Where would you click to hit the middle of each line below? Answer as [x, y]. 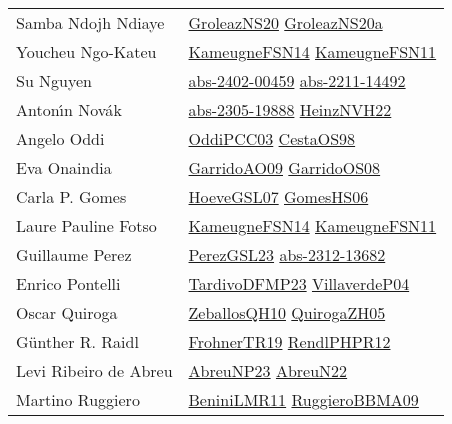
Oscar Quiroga [67, 312]
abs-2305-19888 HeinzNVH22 [290, 109]
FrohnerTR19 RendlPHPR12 [289, 341]
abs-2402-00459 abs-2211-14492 [297, 80]
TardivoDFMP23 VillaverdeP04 [299, 283]
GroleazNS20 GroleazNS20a [285, 22]
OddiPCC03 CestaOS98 [272, 138]
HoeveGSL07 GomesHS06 [278, 196]
